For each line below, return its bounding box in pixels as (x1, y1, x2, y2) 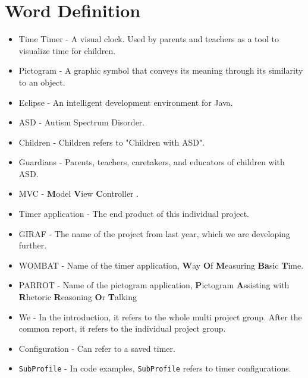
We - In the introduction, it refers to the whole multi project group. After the (18, 310, 302, 323)
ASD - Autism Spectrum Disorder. (18, 116, 145, 128)
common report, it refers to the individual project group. (18, 322, 226, 335)
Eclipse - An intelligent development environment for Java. (18, 96, 233, 108)
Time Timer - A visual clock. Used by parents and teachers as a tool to (18, 33, 279, 45)
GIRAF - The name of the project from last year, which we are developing (18, 227, 290, 240)
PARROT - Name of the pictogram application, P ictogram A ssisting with (18, 279, 290, 291)
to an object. (18, 75, 65, 88)
